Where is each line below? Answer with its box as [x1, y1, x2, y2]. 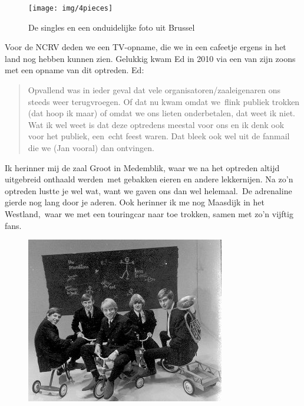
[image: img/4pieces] [28, 4, 113, 12]
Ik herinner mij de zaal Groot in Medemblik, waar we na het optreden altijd [5, 161, 280, 173]
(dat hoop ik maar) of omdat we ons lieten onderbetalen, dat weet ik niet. [28, 107, 296, 119]
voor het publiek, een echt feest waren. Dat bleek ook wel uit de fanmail [28, 130, 290, 142]
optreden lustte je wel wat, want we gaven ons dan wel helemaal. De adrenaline [5, 184, 292, 197]
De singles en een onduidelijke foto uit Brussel [28, 21, 195, 33]
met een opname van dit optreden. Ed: [5, 64, 144, 76]
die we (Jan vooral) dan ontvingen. [28, 142, 154, 153]
